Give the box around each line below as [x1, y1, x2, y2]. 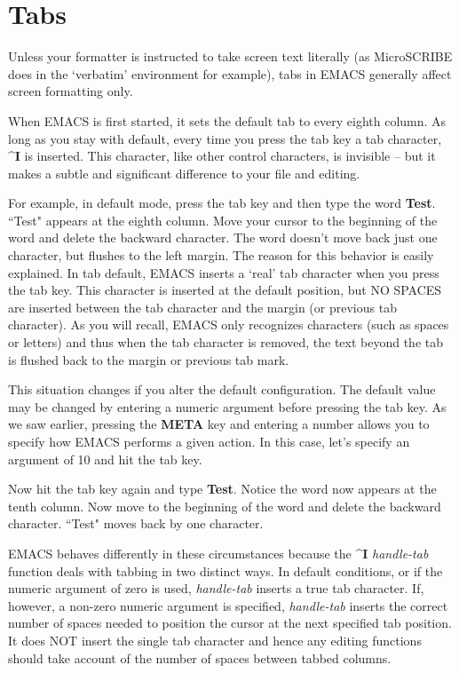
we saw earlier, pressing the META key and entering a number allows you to [8, 415, 430, 433]
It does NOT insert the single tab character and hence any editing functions [8, 630, 422, 649]
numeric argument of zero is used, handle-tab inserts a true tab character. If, [8, 579, 424, 598]
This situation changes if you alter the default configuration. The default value [8, 380, 436, 399]
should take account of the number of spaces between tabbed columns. [8, 648, 392, 667]
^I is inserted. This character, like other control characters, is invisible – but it [8, 146, 436, 165]
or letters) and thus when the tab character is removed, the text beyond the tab [8, 333, 444, 352]
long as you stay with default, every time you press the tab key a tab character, [8, 129, 442, 147]
